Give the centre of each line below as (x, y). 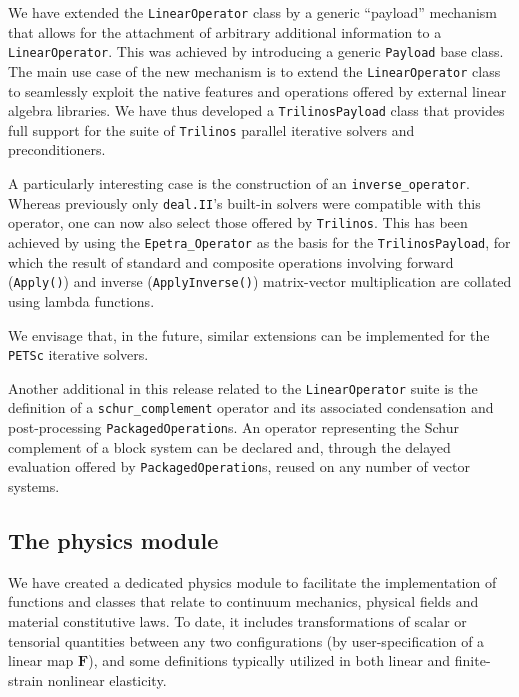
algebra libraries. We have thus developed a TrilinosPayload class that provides (256, 110)
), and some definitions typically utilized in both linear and (269, 660)
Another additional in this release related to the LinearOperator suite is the (243, 387)
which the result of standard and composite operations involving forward (231, 261)
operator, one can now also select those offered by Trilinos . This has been (238, 222)
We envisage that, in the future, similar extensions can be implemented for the (249, 334)
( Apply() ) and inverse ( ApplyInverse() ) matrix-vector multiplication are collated (260, 281)
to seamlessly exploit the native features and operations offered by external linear (257, 90)
